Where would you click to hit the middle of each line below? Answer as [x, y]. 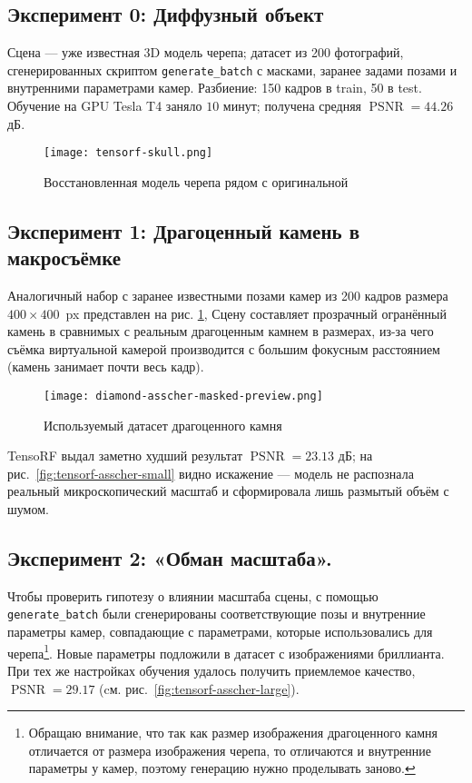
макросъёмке [64, 258]
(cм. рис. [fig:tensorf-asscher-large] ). [199, 688]
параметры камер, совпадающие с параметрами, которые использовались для [220, 632]
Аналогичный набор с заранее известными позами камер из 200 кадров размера [228, 296]
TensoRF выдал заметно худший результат [125, 456]
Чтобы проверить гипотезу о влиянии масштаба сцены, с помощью [193, 595]
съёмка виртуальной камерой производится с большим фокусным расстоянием [224, 348]
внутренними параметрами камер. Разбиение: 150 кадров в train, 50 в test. [215, 88]
